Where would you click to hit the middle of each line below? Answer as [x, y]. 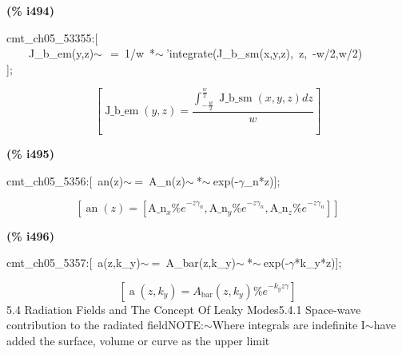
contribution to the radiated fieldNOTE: [105, 325]
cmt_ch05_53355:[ [52, 37]
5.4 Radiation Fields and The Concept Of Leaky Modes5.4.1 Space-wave [184, 309]
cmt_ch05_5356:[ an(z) [65, 180]
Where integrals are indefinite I [289, 325]
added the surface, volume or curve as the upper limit [138, 340]
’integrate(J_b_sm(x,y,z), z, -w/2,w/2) [264, 53]
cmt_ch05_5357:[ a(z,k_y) [74, 263]
